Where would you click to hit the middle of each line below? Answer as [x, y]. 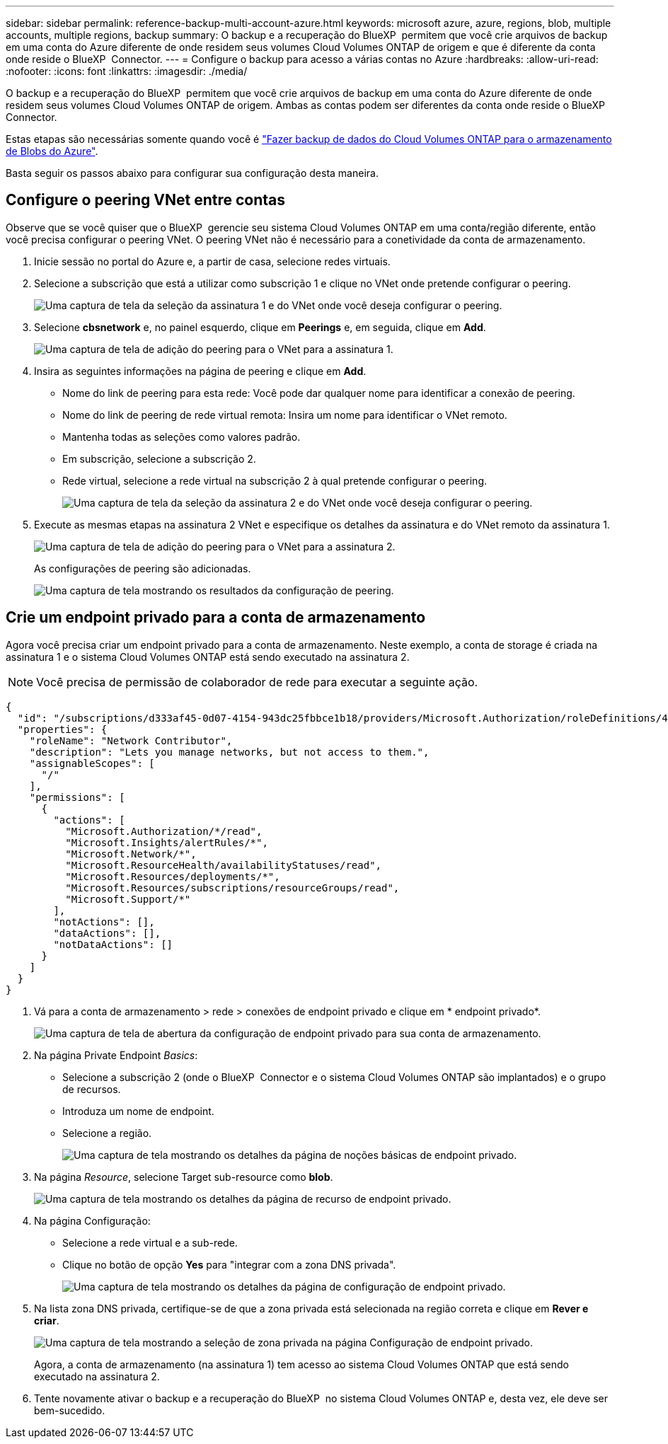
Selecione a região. [107, 1133]
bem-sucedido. [70, 1410]
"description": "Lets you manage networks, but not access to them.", [229, 752]
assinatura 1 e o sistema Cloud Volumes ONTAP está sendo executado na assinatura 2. [208, 657]
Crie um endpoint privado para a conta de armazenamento [216, 618]
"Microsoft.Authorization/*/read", [164, 831]
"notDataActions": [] [113, 944]
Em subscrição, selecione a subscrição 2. [159, 458]
